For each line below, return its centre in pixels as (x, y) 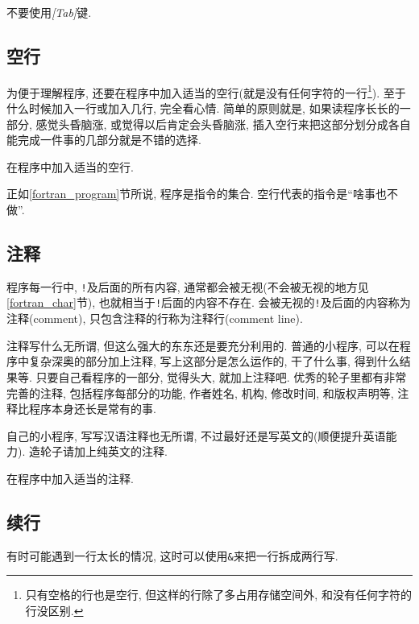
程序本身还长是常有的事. (92, 409)
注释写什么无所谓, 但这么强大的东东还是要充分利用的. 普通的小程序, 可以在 (203, 345)
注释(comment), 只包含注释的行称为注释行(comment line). (155, 318)
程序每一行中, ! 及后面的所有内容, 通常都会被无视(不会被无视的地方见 (188, 286)
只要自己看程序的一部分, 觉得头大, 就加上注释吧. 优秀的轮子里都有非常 (221, 376)
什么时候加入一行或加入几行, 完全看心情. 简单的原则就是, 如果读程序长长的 (203, 108)
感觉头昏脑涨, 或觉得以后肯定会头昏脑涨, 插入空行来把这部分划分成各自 (223, 124)
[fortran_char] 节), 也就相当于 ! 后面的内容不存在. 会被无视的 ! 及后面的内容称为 (209, 302)
